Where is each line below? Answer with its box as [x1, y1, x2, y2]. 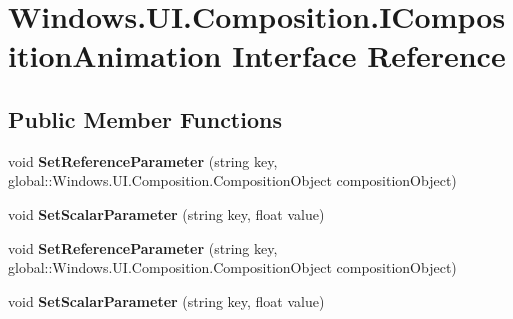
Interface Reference [232, 35, 506, 76]
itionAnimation [8, 35, 222, 76]
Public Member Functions [8, 103, 282, 134]
